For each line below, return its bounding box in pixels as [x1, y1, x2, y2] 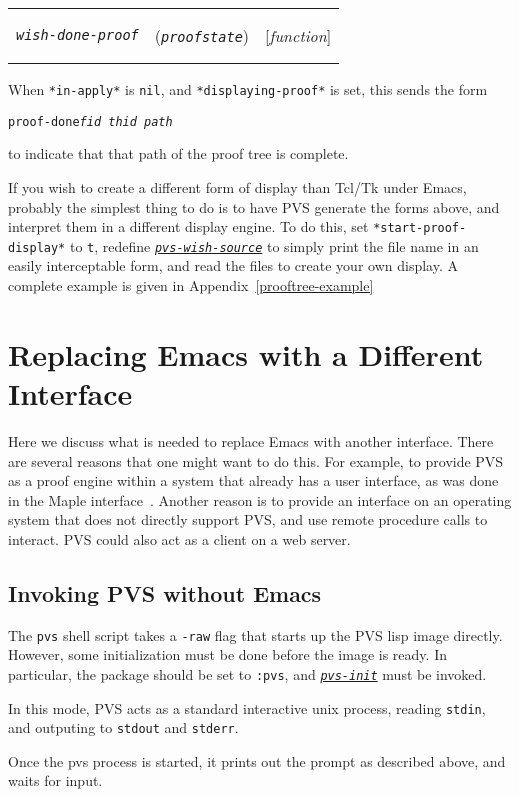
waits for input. [8, 770, 103, 791]
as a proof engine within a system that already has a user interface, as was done [8, 470, 499, 491]
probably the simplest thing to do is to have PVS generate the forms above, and [8, 196, 500, 217]
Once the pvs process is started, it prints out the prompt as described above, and [8, 750, 506, 771]
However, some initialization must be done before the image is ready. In [8, 644, 447, 665]
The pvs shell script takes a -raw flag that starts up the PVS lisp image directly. [8, 624, 503, 645]
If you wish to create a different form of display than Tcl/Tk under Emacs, [8, 176, 467, 197]
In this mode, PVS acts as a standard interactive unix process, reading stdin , [8, 697, 486, 718]
